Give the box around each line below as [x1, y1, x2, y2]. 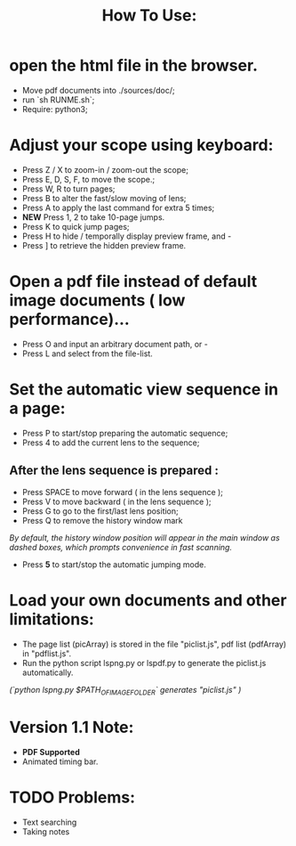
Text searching [21, 817, 77, 828]
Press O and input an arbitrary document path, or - [21, 338, 209, 349]
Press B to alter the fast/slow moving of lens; [21, 192, 187, 203]
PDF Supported [21, 747, 80, 758]
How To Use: [101, 5, 197, 26]
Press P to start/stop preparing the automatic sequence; [21, 427, 228, 438]
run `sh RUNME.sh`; [21, 94, 95, 105]
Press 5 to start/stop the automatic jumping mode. [21, 558, 206, 570]
